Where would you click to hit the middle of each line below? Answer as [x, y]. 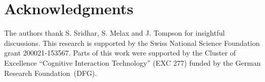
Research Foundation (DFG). [51, 73]
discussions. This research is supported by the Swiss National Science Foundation [132, 43]
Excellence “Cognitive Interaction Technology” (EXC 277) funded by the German [132, 62]
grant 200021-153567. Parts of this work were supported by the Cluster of [120, 53]
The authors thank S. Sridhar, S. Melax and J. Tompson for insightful [115, 33]
